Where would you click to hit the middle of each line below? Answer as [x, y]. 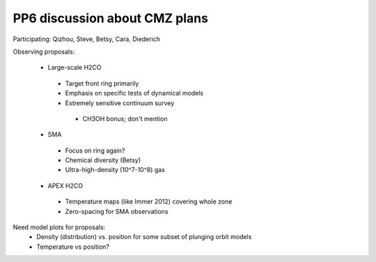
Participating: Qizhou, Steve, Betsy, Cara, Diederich [86, 39]
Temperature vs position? [73, 247]
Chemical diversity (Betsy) [103, 160]
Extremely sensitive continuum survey [120, 103]
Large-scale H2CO [75, 68]
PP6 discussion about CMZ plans [111, 18]
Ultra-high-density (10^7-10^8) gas [115, 170]
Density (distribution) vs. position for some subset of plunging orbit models [144, 237]
